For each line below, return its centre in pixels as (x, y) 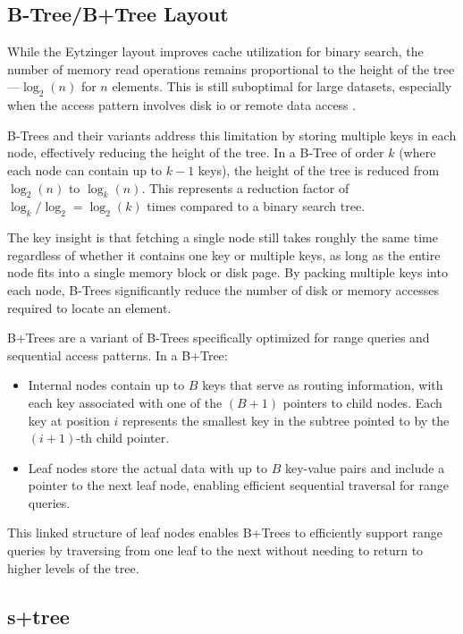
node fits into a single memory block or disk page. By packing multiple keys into (227, 272)
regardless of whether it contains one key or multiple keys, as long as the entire (224, 254)
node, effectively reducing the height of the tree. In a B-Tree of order (196, 152)
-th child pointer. (123, 438)
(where (417, 152)
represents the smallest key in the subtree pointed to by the (286, 420)
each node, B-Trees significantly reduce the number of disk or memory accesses (223, 289)
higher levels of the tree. (73, 567)
